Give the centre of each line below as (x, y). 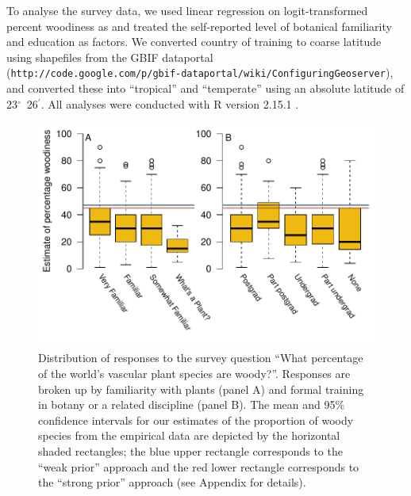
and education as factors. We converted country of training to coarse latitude (194, 42)
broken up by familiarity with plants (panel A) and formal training (201, 389)
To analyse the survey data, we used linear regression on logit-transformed (187, 10)
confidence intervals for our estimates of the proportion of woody (196, 420)
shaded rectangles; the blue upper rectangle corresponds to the (190, 451)
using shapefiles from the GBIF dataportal (110, 57)
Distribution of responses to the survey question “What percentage (201, 358)
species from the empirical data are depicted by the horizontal (189, 435)
